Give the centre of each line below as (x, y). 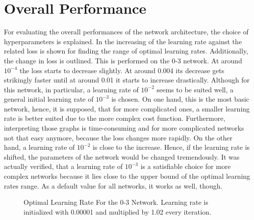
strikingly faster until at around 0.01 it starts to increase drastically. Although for (127, 80)
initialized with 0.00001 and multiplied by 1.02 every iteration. (117, 211)
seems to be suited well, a (195, 89)
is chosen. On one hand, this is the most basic (180, 99)
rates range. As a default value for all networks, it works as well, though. (113, 185)
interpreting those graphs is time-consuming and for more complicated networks (124, 128)
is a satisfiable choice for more (186, 166)
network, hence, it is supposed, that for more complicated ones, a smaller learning (127, 108)
